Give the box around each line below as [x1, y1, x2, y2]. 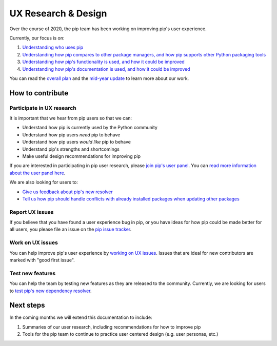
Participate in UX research [9, 104, 76, 111]
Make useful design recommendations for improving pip [22, 153, 141, 159]
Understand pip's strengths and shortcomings [22, 146, 120, 152]
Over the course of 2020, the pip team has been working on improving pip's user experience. [9, 26, 207, 32]
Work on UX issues [9, 239, 58, 246]
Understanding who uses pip [22, 44, 84, 51]
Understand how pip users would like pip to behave [22, 139, 131, 145]
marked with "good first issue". [9, 257, 75, 263]
